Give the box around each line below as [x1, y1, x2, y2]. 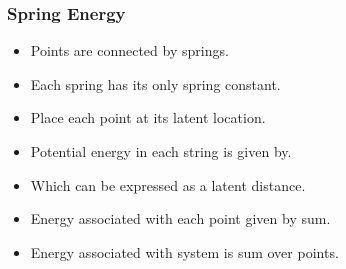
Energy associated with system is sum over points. [30, 241, 339, 262]
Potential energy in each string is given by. [30, 141, 292, 161]
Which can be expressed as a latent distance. [30, 174, 306, 195]
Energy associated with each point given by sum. [30, 208, 331, 229]
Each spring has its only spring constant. [30, 73, 281, 94]
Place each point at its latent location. [30, 107, 266, 128]
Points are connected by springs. [30, 40, 229, 61]
